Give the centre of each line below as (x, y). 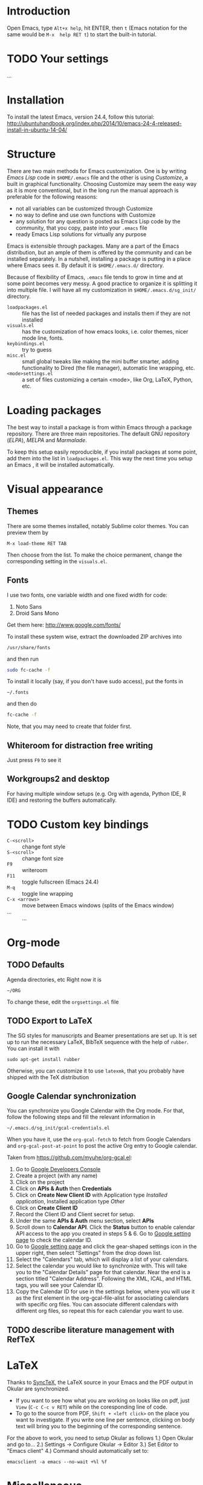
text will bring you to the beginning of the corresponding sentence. (99, 1426)
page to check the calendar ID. (54, 1240)
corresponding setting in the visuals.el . (57, 561)
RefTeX (21, 1339)
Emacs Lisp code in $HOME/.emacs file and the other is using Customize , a (98, 177)
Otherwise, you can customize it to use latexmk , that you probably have (96, 1071)
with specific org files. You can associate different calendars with (97, 1305)
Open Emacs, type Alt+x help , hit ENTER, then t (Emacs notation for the (97, 28)
